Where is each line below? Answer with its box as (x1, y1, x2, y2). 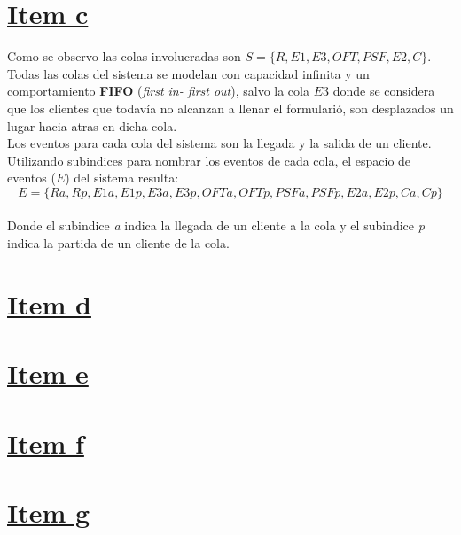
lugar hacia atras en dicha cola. (7, 116, 177, 135)
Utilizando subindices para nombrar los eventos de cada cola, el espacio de (7, 151, 411, 169)
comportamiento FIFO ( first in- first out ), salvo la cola (7, 81, 309, 100)
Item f (7, 424, 84, 461)
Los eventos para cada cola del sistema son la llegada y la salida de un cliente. (7, 134, 432, 152)
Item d (7, 285, 91, 322)
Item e (7, 355, 89, 392)
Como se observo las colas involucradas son (7, 47, 241, 66)
